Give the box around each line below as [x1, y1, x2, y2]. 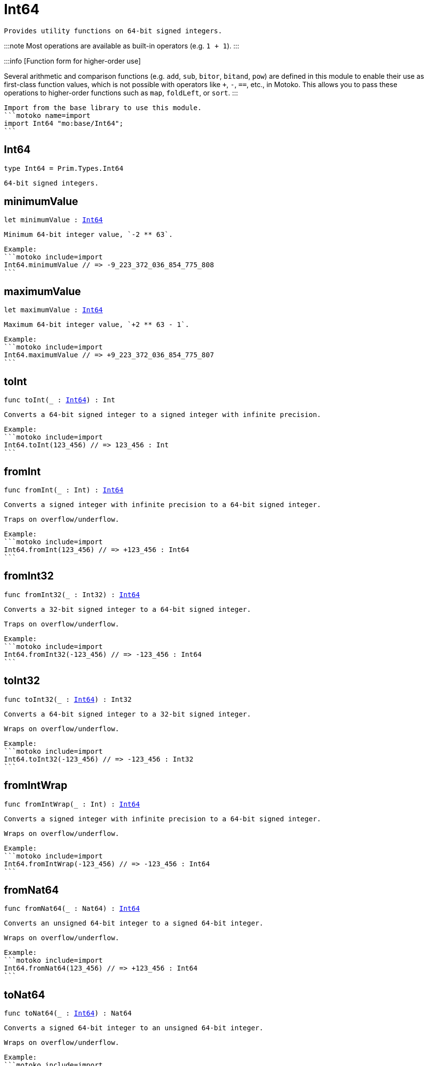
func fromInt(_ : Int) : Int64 [4, 486, 124, 494]
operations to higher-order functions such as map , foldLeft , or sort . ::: [4, 88, 238, 97]
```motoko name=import [4, 111, 91, 119]
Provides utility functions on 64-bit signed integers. [4, 26, 222, 35]
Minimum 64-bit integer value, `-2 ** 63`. [4, 231, 173, 239]
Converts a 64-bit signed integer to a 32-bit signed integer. [4, 710, 251, 718]
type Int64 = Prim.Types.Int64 [4, 164, 124, 172]
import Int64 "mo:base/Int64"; [4, 119, 124, 127]
